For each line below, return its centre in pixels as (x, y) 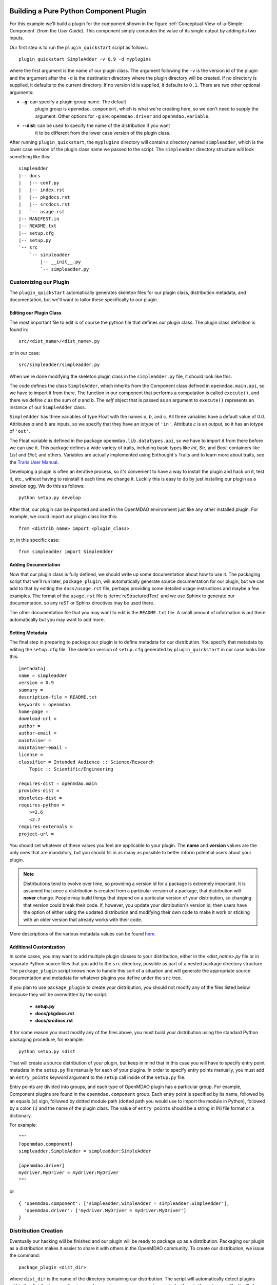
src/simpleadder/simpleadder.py (59, 365)
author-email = (38, 733)
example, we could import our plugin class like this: (64, 517)
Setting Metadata (28, 633)
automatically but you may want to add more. (57, 620)
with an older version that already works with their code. (83, 920)
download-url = (38, 719)
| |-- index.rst (42, 190)
